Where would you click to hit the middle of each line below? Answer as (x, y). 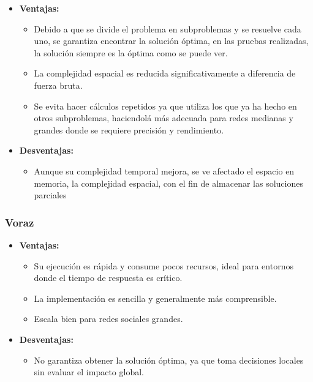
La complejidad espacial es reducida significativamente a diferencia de (165, 73)
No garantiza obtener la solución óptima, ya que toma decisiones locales (169, 360)
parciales (50, 195)
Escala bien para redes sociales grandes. (108, 319)
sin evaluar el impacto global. (89, 372)
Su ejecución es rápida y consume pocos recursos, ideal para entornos (164, 265)
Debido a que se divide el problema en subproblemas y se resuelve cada (168, 28)
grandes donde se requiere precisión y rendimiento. (129, 129)
